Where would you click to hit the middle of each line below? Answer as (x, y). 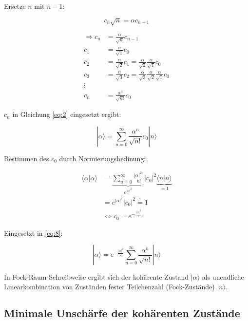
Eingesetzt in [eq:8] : (33, 233)
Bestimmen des (27, 158)
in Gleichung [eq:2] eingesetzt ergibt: (67, 114)
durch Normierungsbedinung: (103, 158)
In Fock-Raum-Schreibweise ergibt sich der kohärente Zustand (96, 277)
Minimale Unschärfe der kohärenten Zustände (122, 312)
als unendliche (223, 277)
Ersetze (15, 6)
